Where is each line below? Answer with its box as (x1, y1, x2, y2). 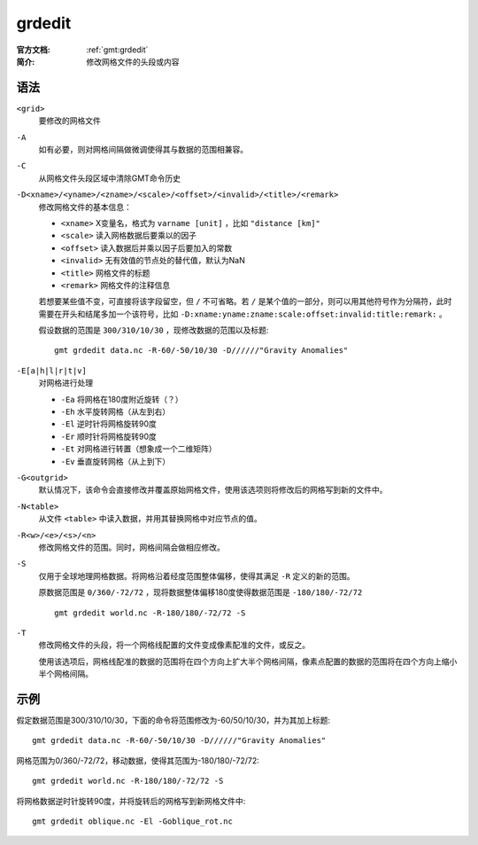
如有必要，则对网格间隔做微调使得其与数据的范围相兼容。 (38, 145, 248, 155)
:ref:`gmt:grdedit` (86, 44, 149, 55)
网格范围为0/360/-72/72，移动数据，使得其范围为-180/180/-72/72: (16, 755, 260, 766)
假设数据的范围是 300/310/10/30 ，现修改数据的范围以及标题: (38, 325, 269, 336)
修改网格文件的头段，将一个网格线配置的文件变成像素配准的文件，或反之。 (38, 639, 310, 651)
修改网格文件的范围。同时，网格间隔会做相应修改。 (38, 542, 225, 552)
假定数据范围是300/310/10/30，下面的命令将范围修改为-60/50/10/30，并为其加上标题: (16, 715, 331, 725)
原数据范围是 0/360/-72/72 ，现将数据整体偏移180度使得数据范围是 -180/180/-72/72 (38, 587, 363, 598)
